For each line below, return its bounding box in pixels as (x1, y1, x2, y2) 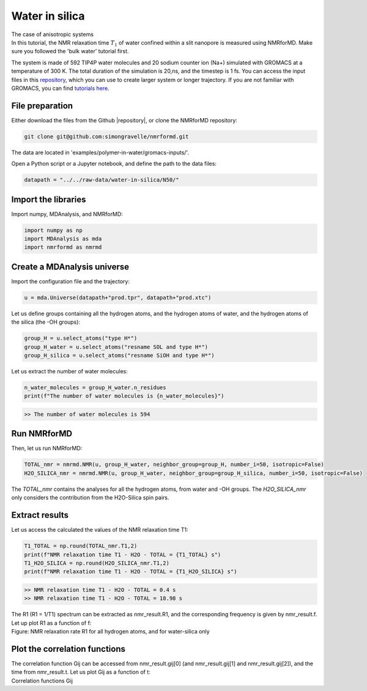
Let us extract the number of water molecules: (11, 368, 128, 375)
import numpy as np (24, 226, 83, 234)
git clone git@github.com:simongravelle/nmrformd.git (24, 133, 189, 140)
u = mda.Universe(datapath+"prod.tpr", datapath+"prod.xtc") (24, 294, 212, 301)
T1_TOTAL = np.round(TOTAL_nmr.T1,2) (24, 542, 138, 550)
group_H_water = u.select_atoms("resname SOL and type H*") (24, 343, 209, 350)
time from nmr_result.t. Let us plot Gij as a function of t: (11, 668, 151, 676)
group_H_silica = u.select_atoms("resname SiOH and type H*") (24, 352, 215, 359)
